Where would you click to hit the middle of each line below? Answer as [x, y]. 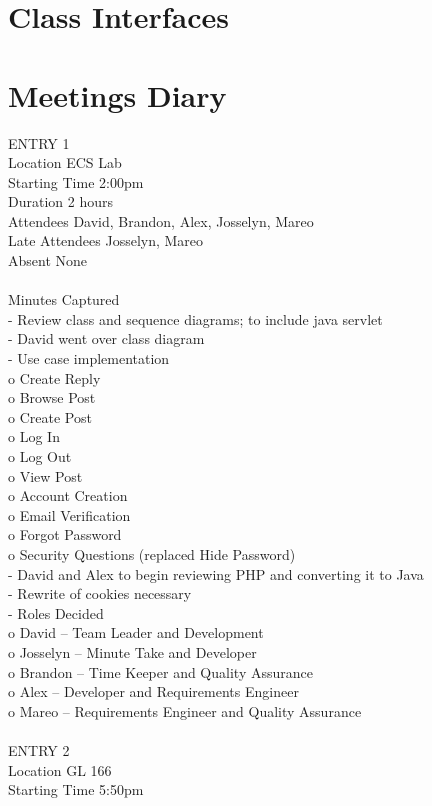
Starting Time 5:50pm [76, 789]
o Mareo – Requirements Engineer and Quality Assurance [185, 710]
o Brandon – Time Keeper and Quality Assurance [160, 671]
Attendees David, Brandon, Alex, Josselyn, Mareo [161, 220]
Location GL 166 [60, 769]
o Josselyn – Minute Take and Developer [132, 651]
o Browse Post [52, 397]
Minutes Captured [64, 299]
